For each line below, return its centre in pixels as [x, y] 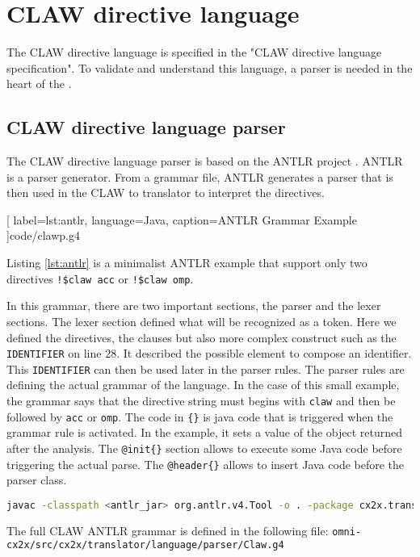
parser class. [37, 480]
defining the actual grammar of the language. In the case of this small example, [203, 385]
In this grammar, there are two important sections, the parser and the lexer [194, 306]
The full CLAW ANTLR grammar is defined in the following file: [168, 530]
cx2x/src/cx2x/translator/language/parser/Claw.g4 [145, 545]
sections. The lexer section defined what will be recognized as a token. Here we [202, 321]
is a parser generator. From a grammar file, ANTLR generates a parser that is [200, 176]
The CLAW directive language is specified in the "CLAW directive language [194, 52]
